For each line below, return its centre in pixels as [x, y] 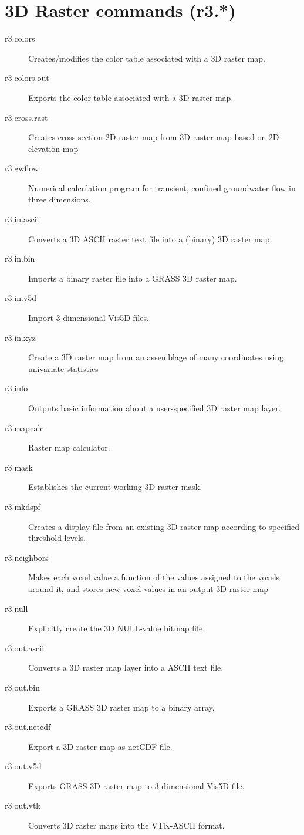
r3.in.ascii [22, 219]
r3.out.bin [22, 687]
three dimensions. [60, 199]
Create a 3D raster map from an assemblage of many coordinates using [156, 357]
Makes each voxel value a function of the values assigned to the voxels [154, 577]
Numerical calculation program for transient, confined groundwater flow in [162, 187]
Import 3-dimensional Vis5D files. [89, 318]
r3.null [16, 608]
